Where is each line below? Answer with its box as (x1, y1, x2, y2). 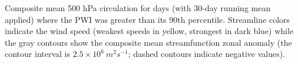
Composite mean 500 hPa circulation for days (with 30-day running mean (5, 2, 271, 14)
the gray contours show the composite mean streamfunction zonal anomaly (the (5, 36, 292, 48)
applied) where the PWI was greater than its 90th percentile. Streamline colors (5, 13, 290, 25)
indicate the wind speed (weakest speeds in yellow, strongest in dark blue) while (5, 25, 294, 37)
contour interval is (5, 48, 70, 60)
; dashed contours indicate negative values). (128, 48, 286, 60)
